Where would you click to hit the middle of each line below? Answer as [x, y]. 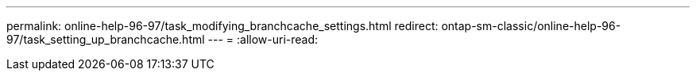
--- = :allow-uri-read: [263, 39]
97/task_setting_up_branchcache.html [106, 39]
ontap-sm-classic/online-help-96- [531, 26]
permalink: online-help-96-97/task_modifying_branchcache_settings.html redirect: [222, 26]
